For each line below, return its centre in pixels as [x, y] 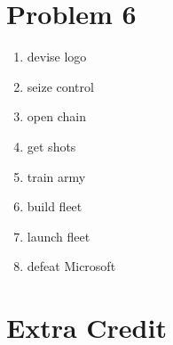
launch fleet [59, 236]
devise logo [57, 57]
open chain [56, 116]
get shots [51, 146]
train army [56, 176]
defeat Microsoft [71, 266]
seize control [60, 86]
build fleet [55, 206]
